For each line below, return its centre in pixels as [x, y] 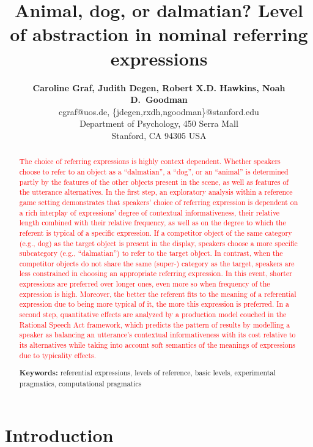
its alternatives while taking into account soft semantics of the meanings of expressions [157, 345]
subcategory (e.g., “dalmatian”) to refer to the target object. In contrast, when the [151, 253]
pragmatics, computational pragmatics [80, 383]
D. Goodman [159, 100]
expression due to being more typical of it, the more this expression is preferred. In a [154, 304]
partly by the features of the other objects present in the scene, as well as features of [154, 182]
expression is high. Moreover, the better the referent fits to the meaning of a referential [158, 294]
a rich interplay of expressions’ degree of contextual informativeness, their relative [149, 212]
